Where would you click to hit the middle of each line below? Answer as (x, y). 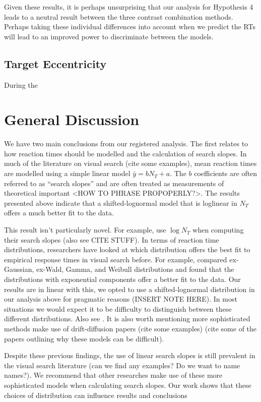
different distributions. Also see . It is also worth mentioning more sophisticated (127, 319)
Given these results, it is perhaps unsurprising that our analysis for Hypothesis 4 (129, 7)
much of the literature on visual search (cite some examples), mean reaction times (130, 163)
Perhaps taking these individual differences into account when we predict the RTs (130, 26)
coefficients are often (226, 173)
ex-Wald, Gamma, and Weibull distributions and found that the (135, 269)
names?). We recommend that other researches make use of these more (113, 375)
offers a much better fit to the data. (59, 213)
